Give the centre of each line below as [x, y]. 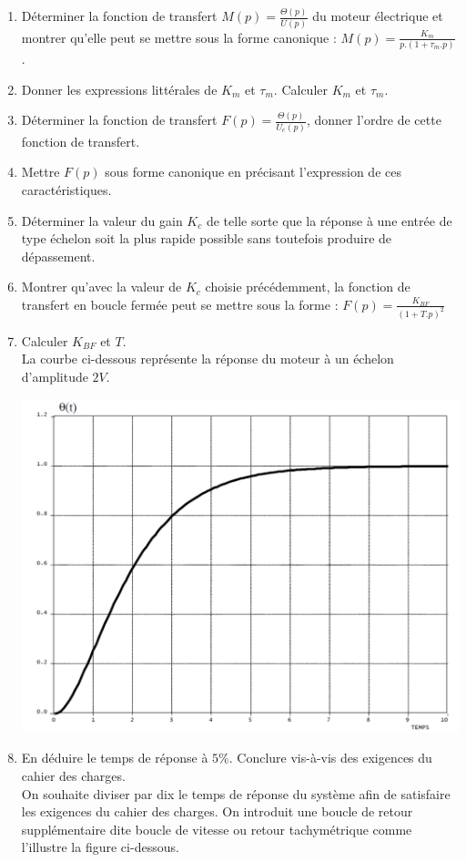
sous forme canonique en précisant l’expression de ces [253, 172]
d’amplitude [55, 376]
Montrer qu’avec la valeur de [101, 287]
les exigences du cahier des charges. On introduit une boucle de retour [217, 811]
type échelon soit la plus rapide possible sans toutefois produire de [207, 238]
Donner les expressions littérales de [119, 89]
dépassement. [58, 256]
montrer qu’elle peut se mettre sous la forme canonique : [179, 37]
